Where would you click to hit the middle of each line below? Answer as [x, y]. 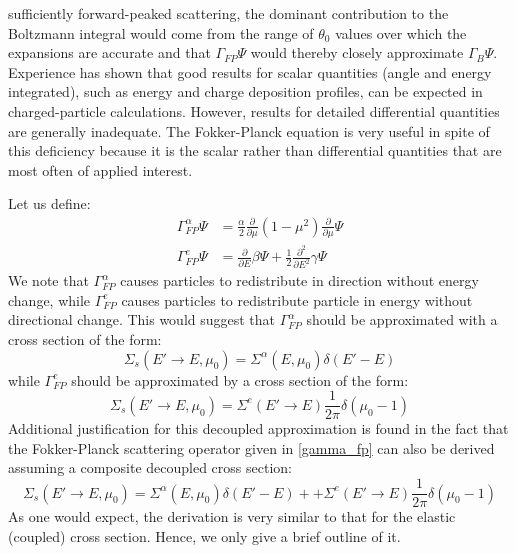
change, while [49, 299]
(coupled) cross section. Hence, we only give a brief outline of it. [204, 535]
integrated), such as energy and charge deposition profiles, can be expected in [245, 91]
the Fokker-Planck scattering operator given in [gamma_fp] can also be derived [251, 447]
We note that [48, 280]
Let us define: [49, 203]
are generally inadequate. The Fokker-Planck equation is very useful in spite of [249, 130]
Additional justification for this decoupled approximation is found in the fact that [258, 428]
